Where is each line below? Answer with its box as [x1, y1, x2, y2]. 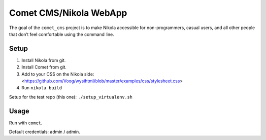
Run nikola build [21, 85, 62, 91]
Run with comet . [9, 120, 43, 126]
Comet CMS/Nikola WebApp [9, 7, 128, 18]
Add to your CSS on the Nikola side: [21, 71, 95, 77]
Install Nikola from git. [21, 57, 66, 63]
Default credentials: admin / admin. [9, 129, 80, 135]
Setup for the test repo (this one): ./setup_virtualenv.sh [9, 94, 133, 100]
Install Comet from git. [21, 64, 66, 70]
